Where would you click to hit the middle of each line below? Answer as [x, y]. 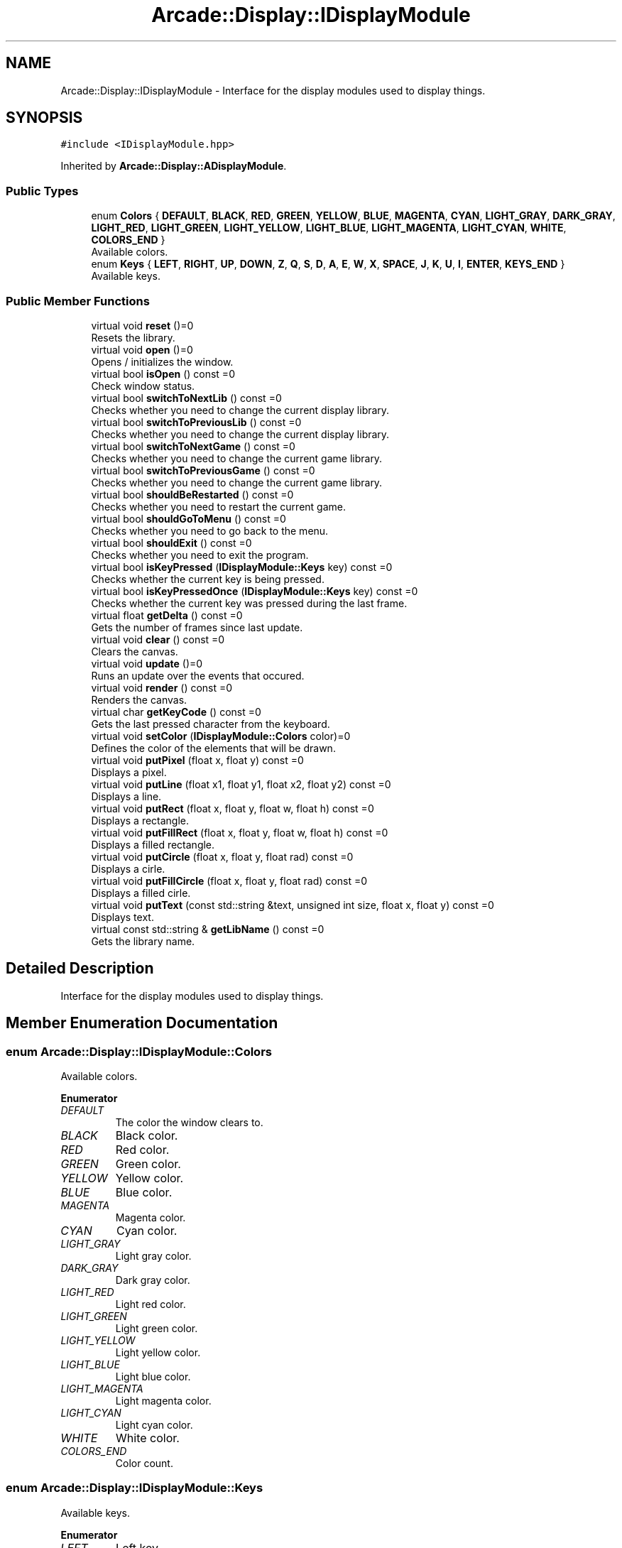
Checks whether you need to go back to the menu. [210, 530]
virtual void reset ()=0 [142, 325]
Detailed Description [80, 969]
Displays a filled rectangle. [153, 844]
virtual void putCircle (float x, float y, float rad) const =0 [222, 856]
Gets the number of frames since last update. [197, 627]
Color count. [144, 1463]
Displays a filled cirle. [141, 893]
